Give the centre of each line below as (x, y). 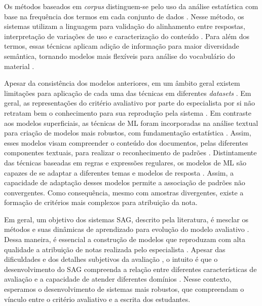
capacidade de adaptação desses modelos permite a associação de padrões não (125, 182)
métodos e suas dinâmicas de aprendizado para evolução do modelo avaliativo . (127, 229)
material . (19, 66)
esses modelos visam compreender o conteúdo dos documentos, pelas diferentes (126, 142)
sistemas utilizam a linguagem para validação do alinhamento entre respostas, (125, 26)
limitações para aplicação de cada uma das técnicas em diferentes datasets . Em (128, 93)
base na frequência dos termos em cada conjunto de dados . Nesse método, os (124, 16)
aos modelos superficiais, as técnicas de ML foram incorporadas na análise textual (131, 123)
